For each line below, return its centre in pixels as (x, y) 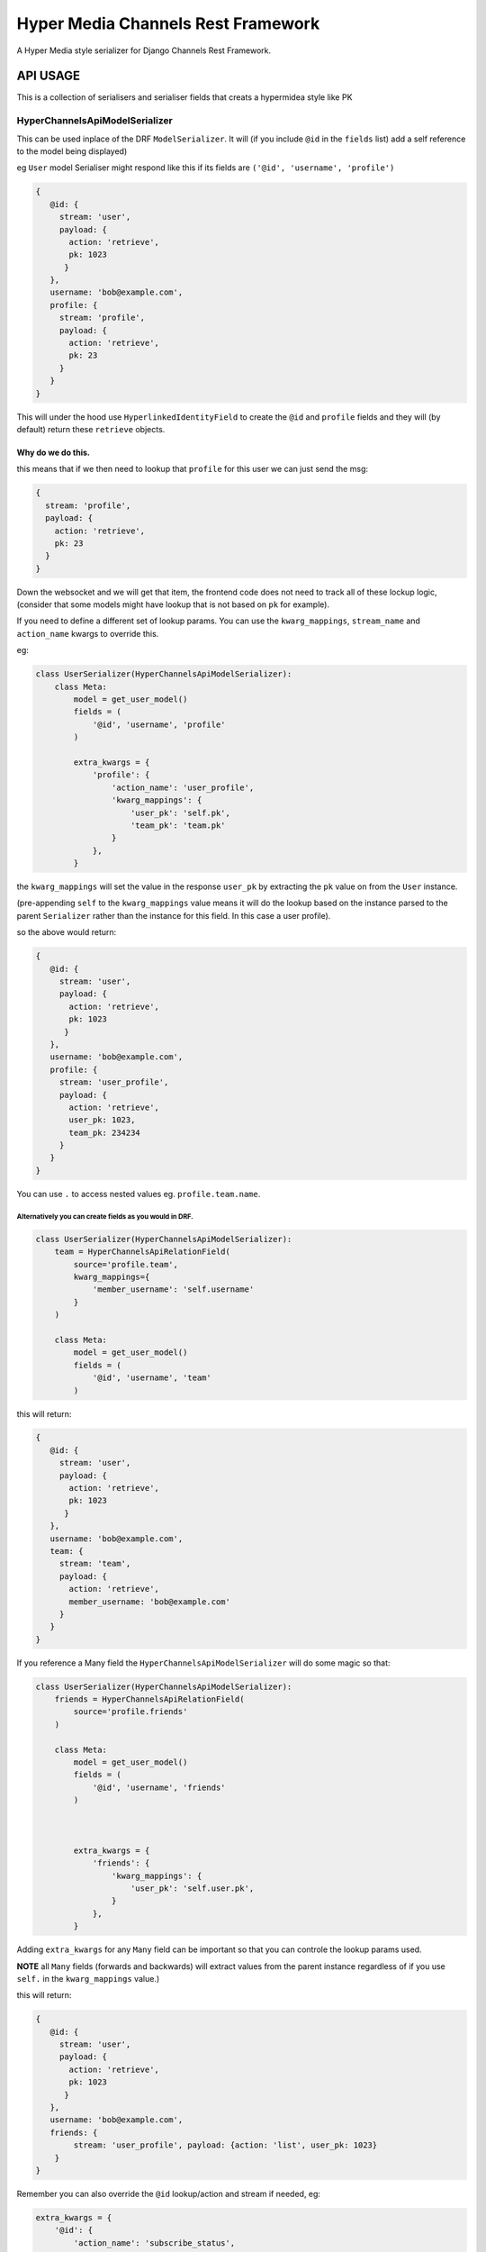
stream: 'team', (95, 1564)
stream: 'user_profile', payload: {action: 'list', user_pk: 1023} (225, 2145)
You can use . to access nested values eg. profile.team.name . (139, 1194)
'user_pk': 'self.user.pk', (193, 1888)
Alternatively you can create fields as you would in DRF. (105, 1216)
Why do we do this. (53, 452)
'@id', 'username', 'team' (152, 1378)
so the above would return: (67, 932)
